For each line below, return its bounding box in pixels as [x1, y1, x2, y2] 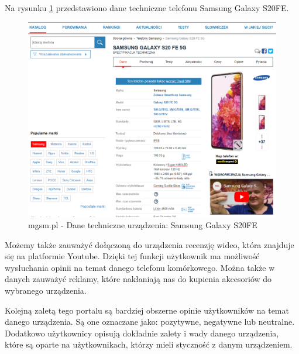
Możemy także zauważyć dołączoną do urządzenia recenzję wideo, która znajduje [5, 238, 294, 250]
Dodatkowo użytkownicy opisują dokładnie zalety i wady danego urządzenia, [5, 326, 279, 339]
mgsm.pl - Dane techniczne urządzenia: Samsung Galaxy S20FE [28, 219, 257, 231]
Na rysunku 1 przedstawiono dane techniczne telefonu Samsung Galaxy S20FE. [5, 2, 289, 13]
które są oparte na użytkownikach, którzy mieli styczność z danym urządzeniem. [5, 338, 293, 350]
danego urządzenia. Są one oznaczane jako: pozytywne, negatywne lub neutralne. [5, 315, 295, 328]
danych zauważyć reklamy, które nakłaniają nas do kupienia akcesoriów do [5, 273, 272, 285]
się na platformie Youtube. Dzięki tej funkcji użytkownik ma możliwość [5, 250, 260, 262]
